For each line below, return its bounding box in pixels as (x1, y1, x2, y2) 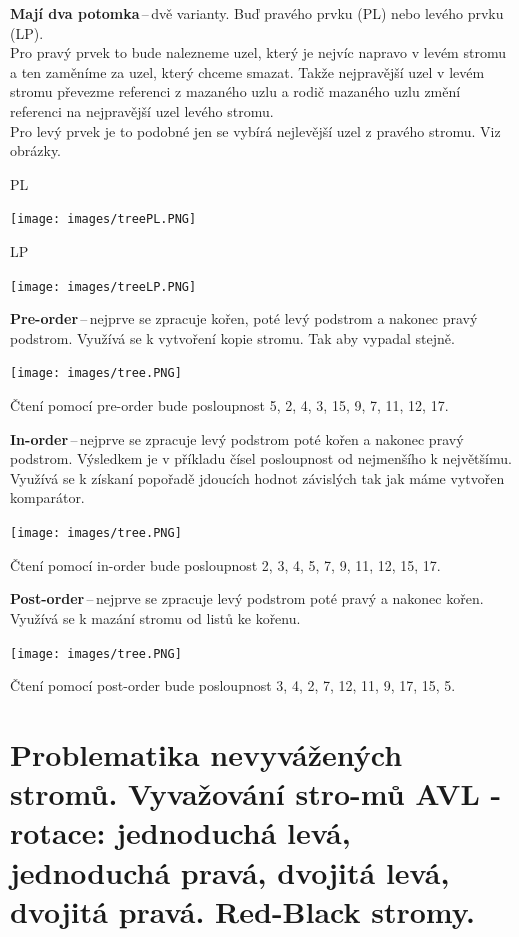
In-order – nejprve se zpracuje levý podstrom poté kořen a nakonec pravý (10, 428, 464, 449)
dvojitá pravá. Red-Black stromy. (10, 890, 475, 931)
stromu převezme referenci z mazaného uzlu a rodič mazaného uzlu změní (10, 81, 461, 102)
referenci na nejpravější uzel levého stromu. (10, 100, 274, 121)
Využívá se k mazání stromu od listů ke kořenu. (10, 607, 301, 628)
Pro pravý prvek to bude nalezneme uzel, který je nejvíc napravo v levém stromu (10, 42, 506, 63)
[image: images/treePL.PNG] (10, 212, 197, 227)
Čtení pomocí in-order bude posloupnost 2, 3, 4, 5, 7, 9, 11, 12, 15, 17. (10, 554, 441, 575)
